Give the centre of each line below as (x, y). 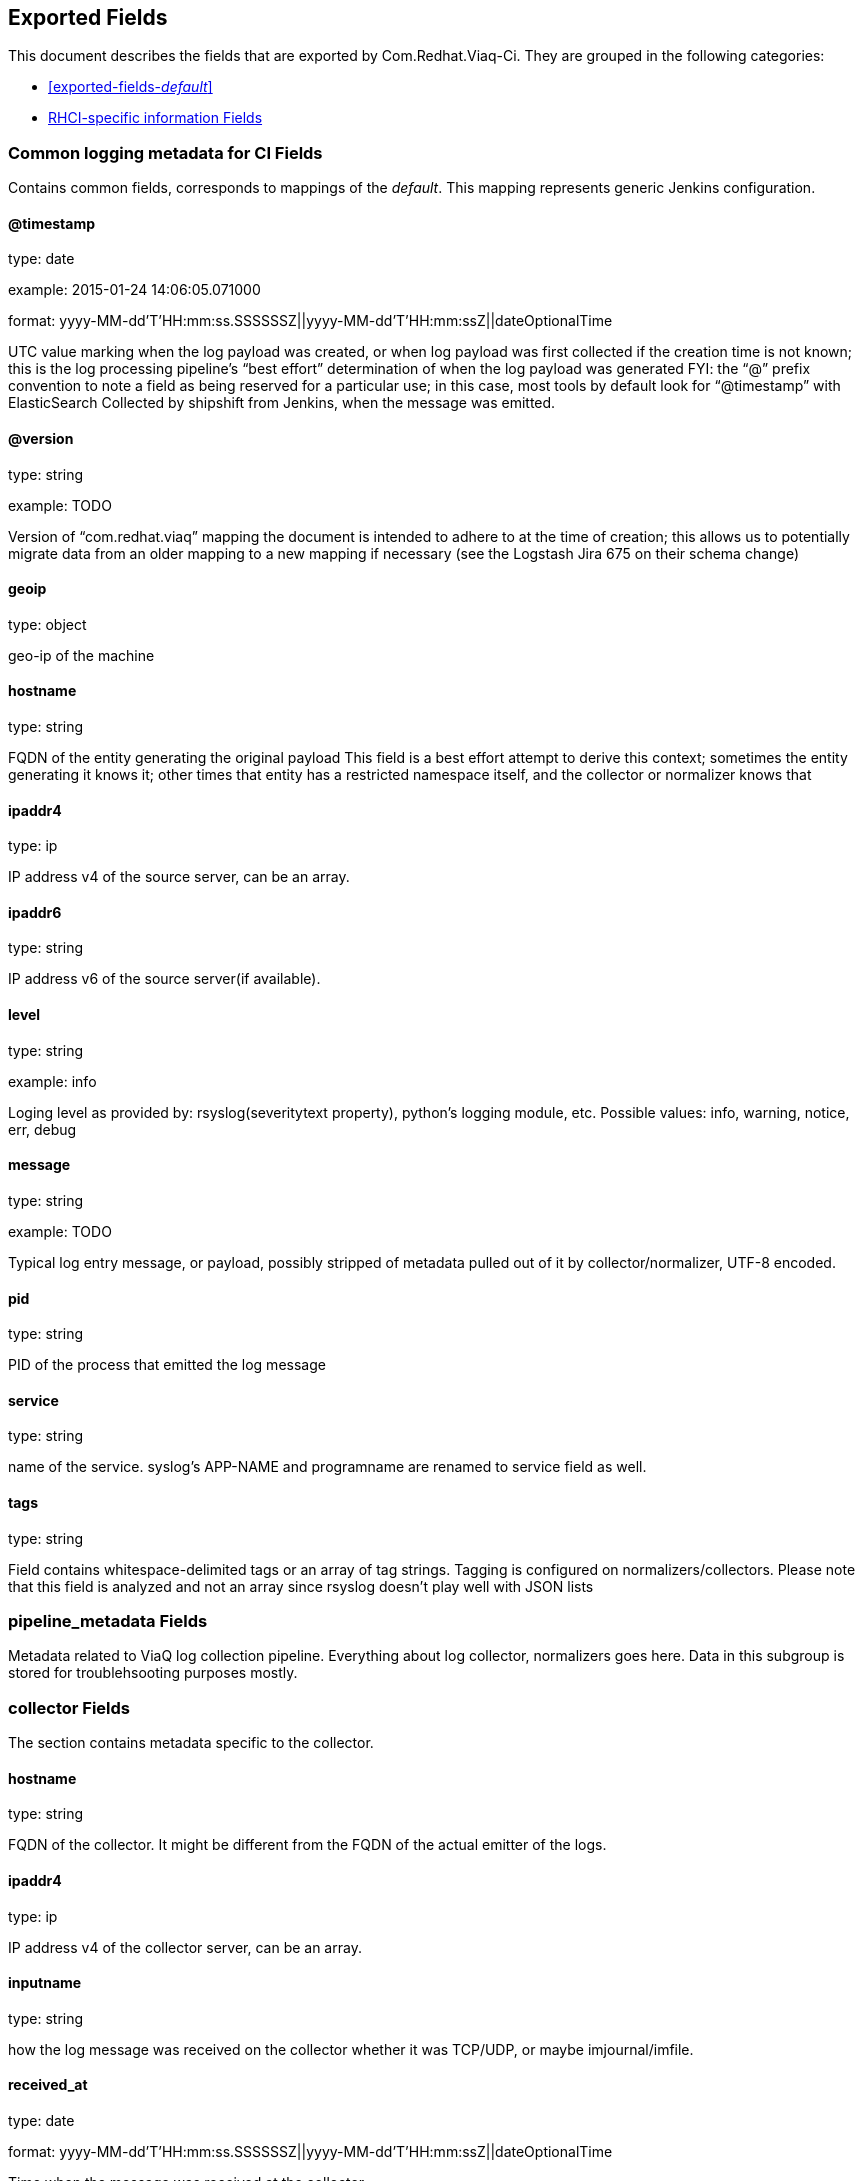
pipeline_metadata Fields (108, 1620)
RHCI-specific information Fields (155, 118)
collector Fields (69, 1707)
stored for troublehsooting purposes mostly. (153, 1673)
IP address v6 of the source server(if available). (164, 979)
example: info (52, 1081)
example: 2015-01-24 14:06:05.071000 (134, 290)
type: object (47, 624)
